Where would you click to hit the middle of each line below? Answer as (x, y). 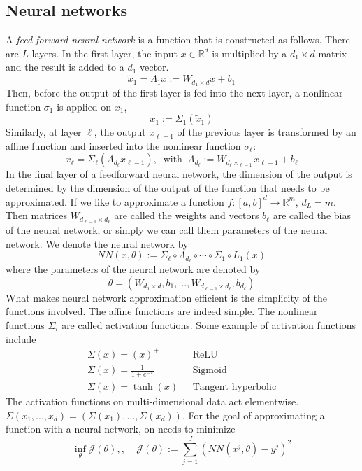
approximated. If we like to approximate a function (115, 201)
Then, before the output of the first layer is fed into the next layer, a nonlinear (174, 93)
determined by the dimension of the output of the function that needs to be (168, 188)
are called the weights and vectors (187, 215)
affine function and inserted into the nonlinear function (123, 145)
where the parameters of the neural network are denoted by (133, 269)
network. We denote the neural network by (97, 243)
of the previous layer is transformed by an (267, 132)
